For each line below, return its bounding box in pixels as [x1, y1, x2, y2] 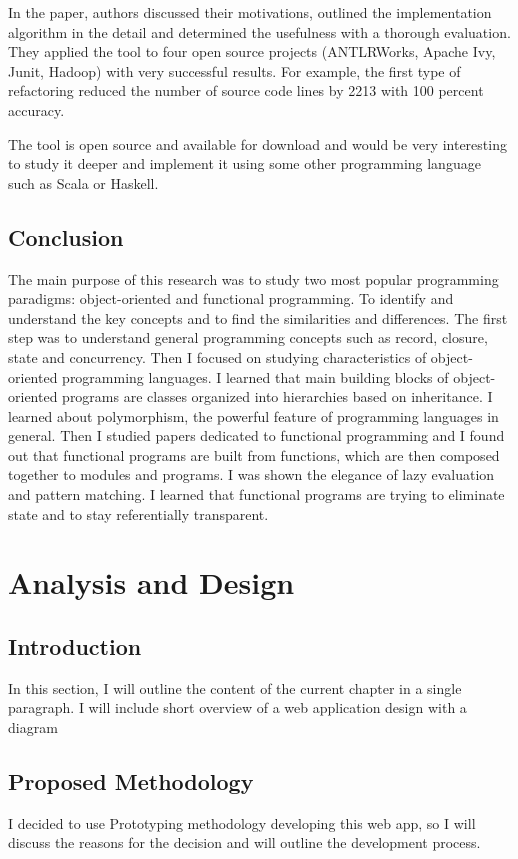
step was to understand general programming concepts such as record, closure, [8, 327, 488, 348]
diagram [8, 717, 58, 738]
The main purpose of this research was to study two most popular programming [8, 268, 499, 289]
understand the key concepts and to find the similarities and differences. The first [8, 307, 508, 328]
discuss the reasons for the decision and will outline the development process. [8, 832, 481, 853]
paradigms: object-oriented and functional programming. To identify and [8, 288, 454, 309]
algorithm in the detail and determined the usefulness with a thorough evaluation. [8, 21, 511, 42]
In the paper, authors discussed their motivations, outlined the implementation [8, 2, 492, 22]
